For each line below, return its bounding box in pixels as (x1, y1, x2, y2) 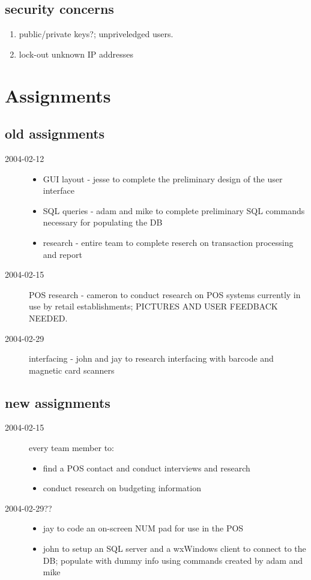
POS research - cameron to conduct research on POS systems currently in (29, 288, 301, 300)
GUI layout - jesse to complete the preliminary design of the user (43, 172, 283, 185)
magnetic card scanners (29, 363, 115, 376)
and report (43, 248, 82, 260)
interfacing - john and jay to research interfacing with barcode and (29, 352, 274, 365)
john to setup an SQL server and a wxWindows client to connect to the (43, 542, 306, 555)
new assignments (5, 393, 110, 411)
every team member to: (29, 441, 114, 454)
